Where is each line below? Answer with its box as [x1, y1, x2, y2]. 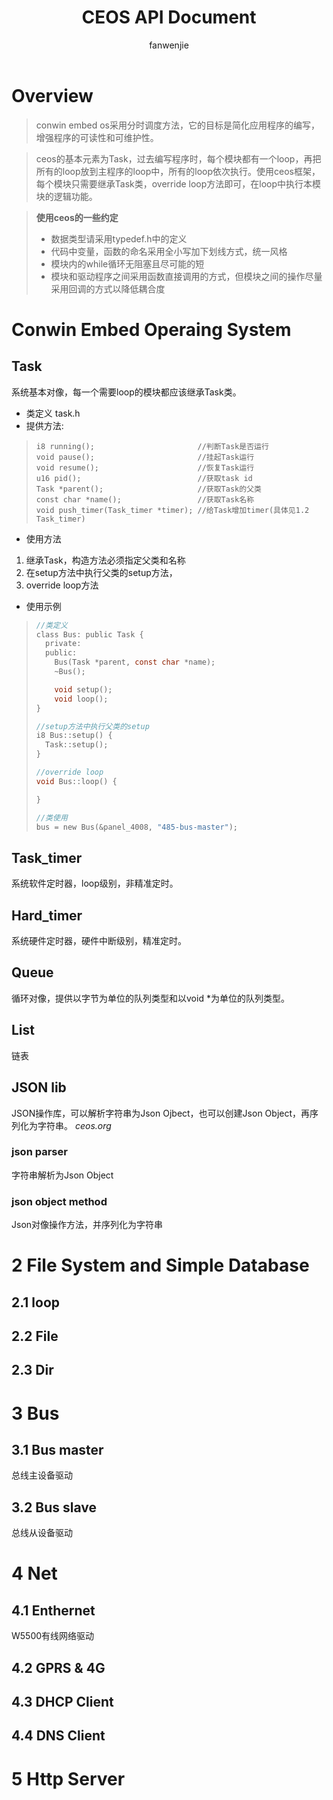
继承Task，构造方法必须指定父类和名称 [25, 554, 186, 566]
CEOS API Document [81, 6, 257, 29]
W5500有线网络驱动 [11, 1630, 95, 1642]
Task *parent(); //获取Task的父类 [35, 484, 262, 494]
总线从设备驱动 [11, 1527, 73, 1539]
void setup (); [54, 684, 113, 695]
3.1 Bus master [11, 1442, 104, 1459]
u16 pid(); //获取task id [35, 473, 253, 483]
